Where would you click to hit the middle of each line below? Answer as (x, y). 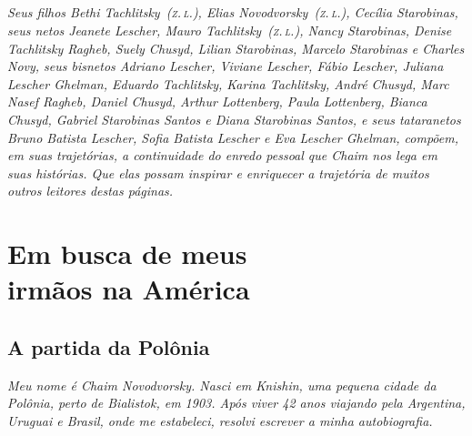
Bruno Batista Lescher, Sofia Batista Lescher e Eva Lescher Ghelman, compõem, (233, 137)
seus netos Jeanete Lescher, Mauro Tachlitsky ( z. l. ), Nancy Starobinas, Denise (230, 30)
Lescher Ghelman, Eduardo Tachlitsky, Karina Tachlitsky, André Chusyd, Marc (228, 83)
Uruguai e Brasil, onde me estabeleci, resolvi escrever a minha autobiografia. (220, 420)
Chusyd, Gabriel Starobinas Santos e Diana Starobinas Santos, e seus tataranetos (234, 119)
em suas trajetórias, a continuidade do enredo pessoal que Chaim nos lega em (222, 155)
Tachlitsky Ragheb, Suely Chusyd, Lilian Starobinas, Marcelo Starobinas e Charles (236, 48)
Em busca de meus (127, 253)
